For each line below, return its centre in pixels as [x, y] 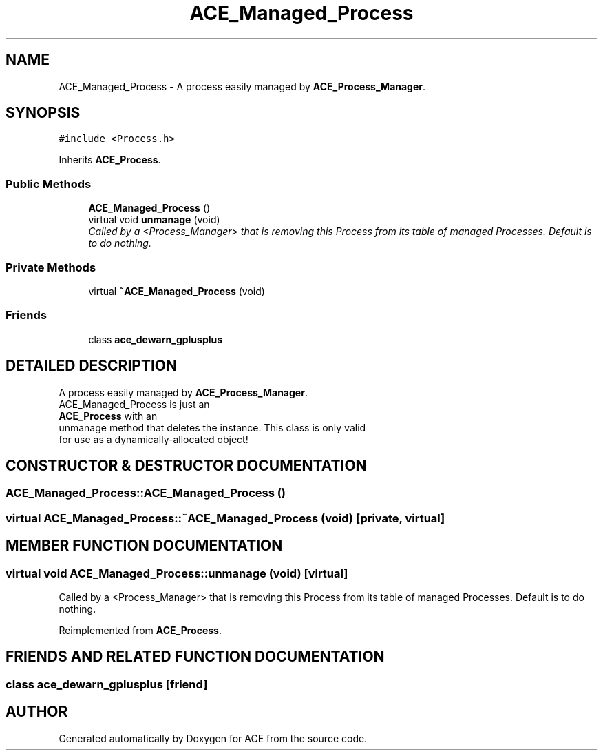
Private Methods [51, 267]
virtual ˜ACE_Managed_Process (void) [177, 291]
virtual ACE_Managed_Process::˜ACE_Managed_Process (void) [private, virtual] [225, 518]
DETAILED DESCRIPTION [92, 366]
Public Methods [49, 184]
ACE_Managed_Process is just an [134, 404]
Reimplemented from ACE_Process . [140, 630]
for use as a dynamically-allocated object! [154, 439]
